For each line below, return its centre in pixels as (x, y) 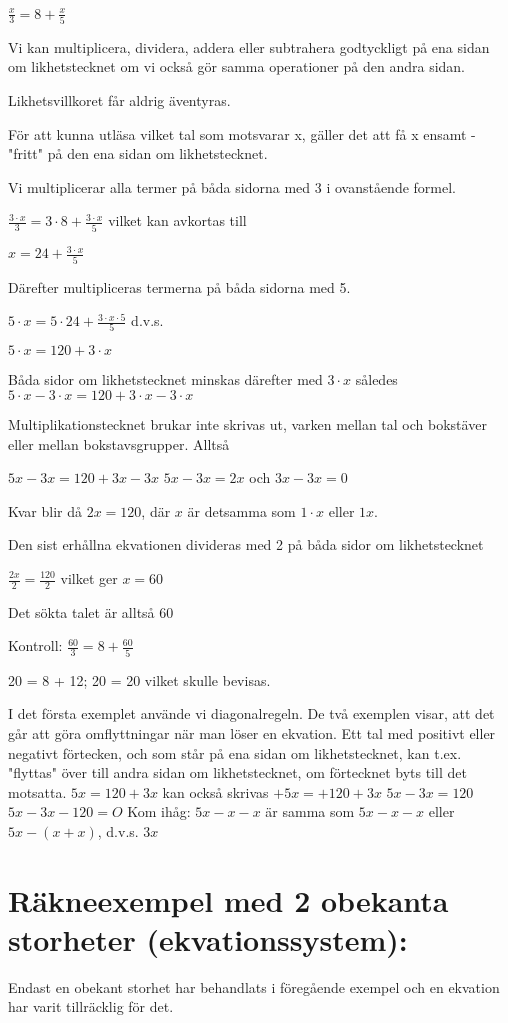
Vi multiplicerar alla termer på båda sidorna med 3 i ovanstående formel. (232, 186)
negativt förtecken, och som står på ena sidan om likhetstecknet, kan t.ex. (235, 752)
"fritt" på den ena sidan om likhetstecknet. (138, 153)
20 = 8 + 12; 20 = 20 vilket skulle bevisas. (139, 679)
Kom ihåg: (159, 811)
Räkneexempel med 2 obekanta (228, 899)
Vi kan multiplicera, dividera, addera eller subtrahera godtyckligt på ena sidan (249, 46)
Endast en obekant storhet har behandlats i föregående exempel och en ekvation (254, 986)
